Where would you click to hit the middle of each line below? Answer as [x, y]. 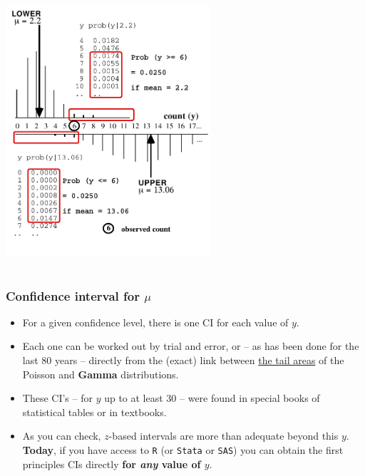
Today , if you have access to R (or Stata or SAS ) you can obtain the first [183, 449]
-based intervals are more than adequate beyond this [223, 436]
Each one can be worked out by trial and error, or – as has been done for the [191, 346]
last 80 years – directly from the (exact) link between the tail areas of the [183, 360]
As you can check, [62, 436]
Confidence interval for [73, 295]
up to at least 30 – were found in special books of [212, 398]
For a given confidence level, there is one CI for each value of [155, 322]
